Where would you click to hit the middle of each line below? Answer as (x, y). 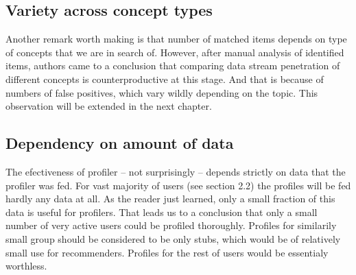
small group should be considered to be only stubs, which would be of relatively (173, 238)
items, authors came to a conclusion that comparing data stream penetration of (173, 65)
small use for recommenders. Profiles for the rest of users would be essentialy (167, 252)
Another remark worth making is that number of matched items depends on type (176, 39)
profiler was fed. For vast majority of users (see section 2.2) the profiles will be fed (178, 185)
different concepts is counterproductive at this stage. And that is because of (165, 79)
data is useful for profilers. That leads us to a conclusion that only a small (162, 212)
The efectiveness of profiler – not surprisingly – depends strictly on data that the (176, 171)
